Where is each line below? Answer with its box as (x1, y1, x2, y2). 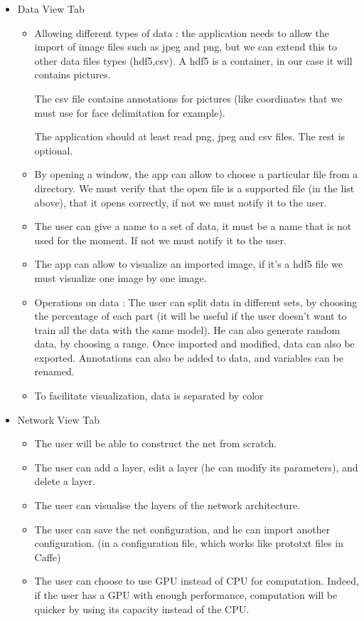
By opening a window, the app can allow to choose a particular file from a (34, 167, 358, 182)
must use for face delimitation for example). (34, 105, 225, 120)
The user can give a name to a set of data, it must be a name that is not (34, 219, 352, 234)
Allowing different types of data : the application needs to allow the (34, 25, 329, 40)
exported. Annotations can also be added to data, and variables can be (34, 350, 343, 365)
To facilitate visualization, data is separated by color (34, 388, 264, 403)
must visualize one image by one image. (34, 270, 207, 285)
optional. (34, 142, 73, 157)
